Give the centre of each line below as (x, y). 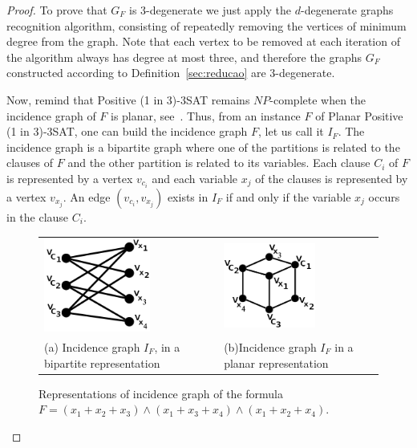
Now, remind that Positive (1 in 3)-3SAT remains (128, 99)
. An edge (87, 197)
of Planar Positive (359, 115)
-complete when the (318, 99)
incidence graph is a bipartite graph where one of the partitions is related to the (203, 147)
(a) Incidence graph (92, 346)
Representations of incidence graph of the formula (161, 393)
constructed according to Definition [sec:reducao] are (136, 73)
